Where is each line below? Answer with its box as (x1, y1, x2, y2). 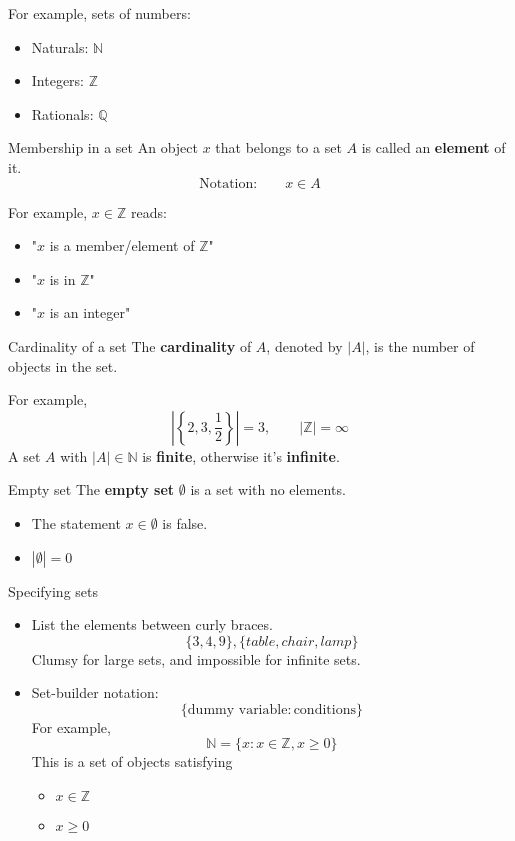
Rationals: (31, 103, 94, 124)
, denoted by (266, 335, 343, 356)
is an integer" (49, 302, 131, 323)
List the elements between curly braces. (31, 614, 273, 635)
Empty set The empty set (8, 479, 175, 500)
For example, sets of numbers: (8, 3, 191, 23)
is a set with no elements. (190, 479, 346, 500)
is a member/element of (49, 235, 195, 256)
